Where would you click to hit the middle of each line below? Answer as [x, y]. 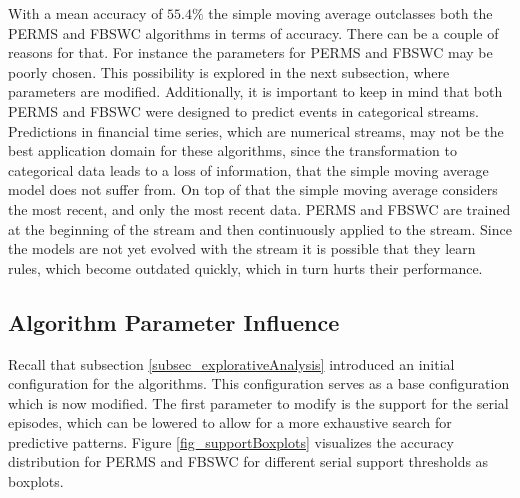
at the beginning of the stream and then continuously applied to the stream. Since [260, 228]
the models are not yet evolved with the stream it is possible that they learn [242, 248]
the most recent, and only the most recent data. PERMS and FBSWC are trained [259, 208]
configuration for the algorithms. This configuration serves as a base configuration [259, 383]
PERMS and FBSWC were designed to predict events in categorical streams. [243, 110]
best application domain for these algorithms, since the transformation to [232, 150]
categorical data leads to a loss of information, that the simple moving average [248, 169]
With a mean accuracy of [85, 13]
